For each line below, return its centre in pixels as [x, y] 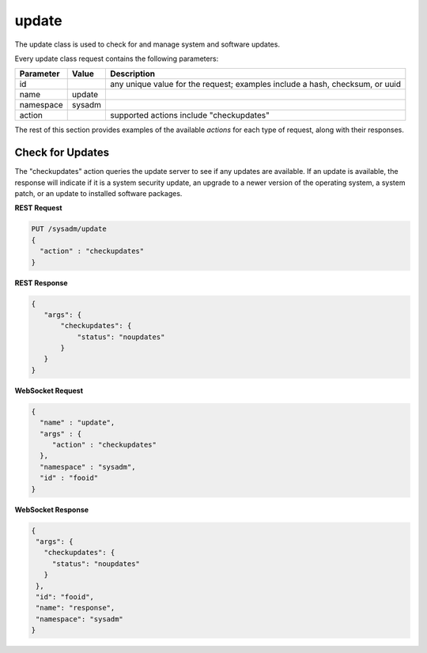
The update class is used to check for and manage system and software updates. [147, 44]
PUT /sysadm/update [69, 229]
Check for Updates [62, 153]
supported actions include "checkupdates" [190, 115]
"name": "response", [76, 608]
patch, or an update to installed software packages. [98, 194]
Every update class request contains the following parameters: [117, 59]
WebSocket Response [52, 509]
